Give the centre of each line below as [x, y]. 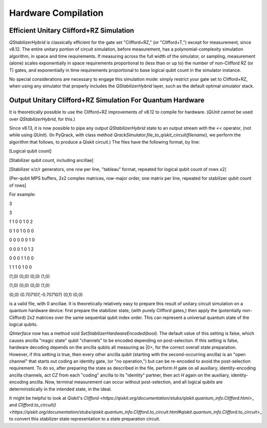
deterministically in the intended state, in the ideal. [61, 389]
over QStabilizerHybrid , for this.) [42, 119]
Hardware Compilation [56, 13]
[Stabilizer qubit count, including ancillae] [51, 160]
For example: [22, 194]
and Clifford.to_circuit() [33, 405]
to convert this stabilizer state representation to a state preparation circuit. [85, 419]
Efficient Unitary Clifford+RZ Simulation [72, 30]
